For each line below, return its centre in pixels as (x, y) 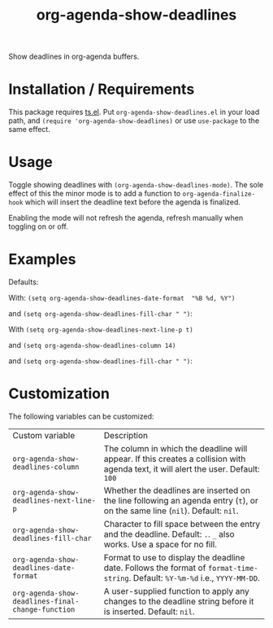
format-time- (233, 568)
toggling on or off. (39, 226)
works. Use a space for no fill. (160, 544)
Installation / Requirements (102, 89)
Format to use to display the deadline (174, 557)
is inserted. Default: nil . (149, 611)
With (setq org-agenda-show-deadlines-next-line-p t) (101, 329)
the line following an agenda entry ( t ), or (181, 500)
